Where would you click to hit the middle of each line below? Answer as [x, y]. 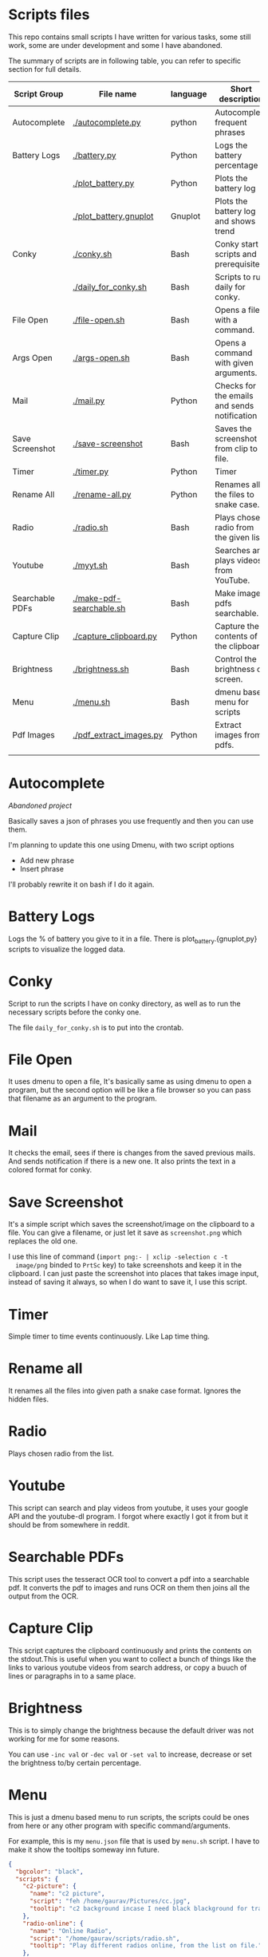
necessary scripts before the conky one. [75, 1012]
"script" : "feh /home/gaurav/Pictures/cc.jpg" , [110, 1901]
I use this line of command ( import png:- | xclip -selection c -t [118, 1257]
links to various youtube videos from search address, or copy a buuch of [128, 1667]
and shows [235, 221]
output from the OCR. [43, 1596]
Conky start [237, 243]
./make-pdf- [97, 598]
